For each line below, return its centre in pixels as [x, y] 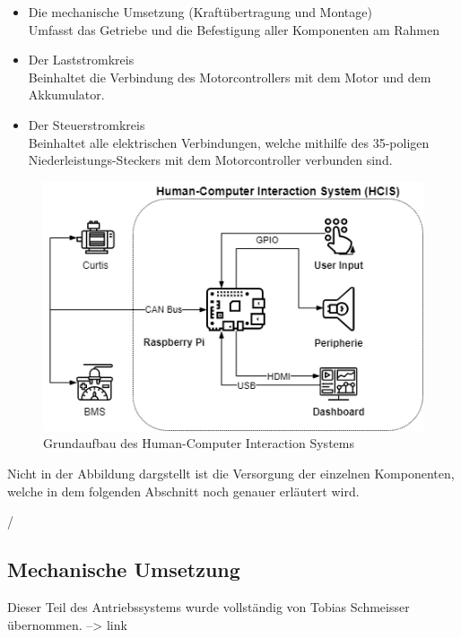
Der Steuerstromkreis [87, 124]
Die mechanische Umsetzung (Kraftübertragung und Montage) [200, 12]
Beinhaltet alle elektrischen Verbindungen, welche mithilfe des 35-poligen [229, 142]
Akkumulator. [66, 95]
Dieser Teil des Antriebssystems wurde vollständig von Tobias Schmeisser [209, 606]
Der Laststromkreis [81, 60]
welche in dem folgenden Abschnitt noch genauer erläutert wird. [183, 491]
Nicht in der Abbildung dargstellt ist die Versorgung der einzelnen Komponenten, [231, 473]
